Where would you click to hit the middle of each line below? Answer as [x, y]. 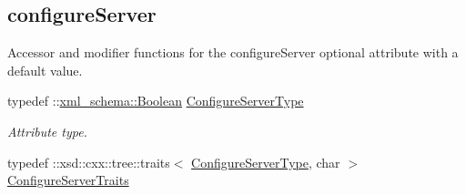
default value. [45, 70]
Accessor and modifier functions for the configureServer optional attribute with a [233, 52]
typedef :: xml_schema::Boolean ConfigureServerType [156, 101]
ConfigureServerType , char [266, 162]
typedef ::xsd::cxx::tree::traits [89, 162]
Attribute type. [47, 131]
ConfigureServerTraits [68, 180]
